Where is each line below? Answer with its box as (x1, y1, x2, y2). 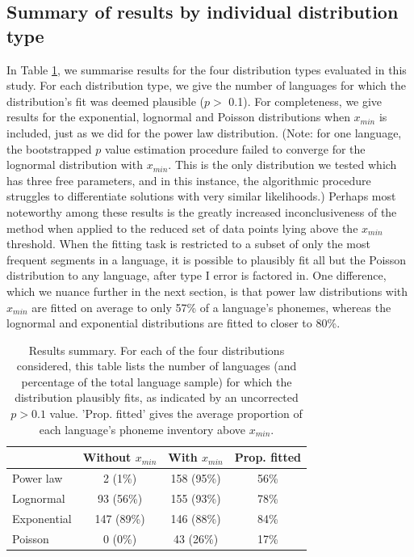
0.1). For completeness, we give (228, 92, 383, 109)
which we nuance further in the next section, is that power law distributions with (6, 282, 408, 299)
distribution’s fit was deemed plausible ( (6, 92, 204, 109)
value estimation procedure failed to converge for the (104, 140, 366, 157)
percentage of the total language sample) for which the (21, 373, 292, 390)
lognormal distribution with (6, 156, 143, 173)
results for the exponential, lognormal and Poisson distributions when (6, 108, 350, 125)
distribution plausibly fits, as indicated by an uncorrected (15, 389, 299, 406)
